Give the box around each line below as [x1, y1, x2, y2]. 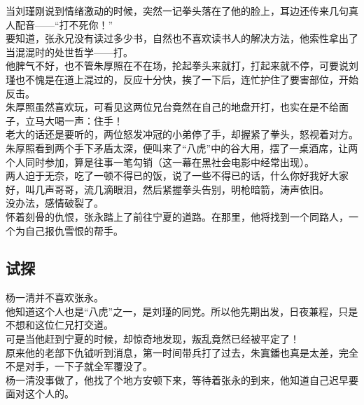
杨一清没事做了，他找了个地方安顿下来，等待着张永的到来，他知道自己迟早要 [6, 372, 358, 387]
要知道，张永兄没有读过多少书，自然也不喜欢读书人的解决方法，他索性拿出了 [6, 31, 358, 46]
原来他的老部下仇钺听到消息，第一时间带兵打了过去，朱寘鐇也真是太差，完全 [6, 345, 358, 359]
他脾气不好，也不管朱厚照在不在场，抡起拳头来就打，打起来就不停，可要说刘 [6, 58, 358, 73]
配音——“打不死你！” [15, 17, 113, 32]
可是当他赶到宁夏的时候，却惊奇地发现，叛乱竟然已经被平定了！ [6, 331, 300, 346]
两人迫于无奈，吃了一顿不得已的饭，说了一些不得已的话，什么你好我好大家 [6, 168, 349, 183]
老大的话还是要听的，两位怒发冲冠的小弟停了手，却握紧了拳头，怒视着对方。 [6, 127, 358, 142]
